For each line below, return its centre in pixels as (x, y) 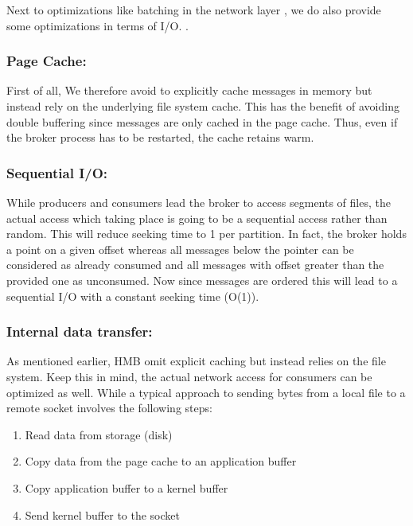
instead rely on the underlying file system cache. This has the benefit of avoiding (203, 106)
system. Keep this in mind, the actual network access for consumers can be (189, 376)
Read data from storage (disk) (99, 434)
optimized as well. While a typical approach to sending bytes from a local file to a (206, 392)
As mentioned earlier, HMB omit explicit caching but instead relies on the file (196, 361)
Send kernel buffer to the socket (102, 514)
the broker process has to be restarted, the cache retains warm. (160, 137)
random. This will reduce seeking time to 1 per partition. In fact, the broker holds (206, 234)
